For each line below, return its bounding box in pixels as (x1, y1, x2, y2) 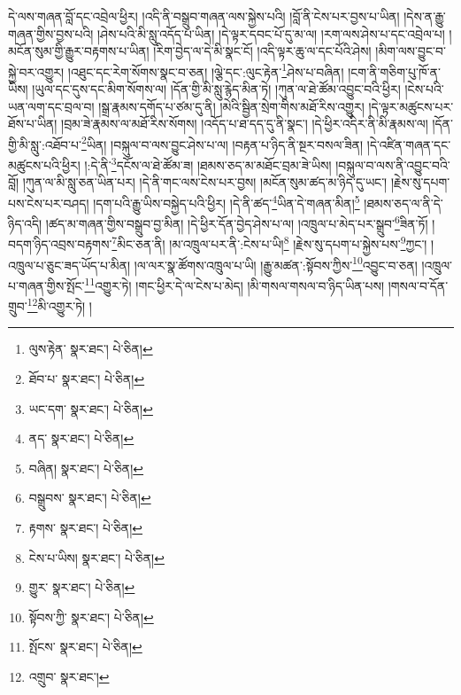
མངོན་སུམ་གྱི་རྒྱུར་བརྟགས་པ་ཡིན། (8, 42, 150, 60)
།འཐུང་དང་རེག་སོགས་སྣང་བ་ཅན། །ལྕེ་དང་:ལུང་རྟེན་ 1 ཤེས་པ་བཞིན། (67, 59, 344, 81)
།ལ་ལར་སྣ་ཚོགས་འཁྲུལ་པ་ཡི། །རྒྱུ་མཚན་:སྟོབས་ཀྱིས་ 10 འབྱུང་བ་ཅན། (134, 253, 418, 274)
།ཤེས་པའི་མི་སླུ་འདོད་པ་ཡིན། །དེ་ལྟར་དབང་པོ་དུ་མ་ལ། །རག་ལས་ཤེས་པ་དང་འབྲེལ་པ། (97, 24, 445, 43)
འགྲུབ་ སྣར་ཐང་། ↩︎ (28, 667, 110, 685)
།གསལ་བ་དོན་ (388, 276, 449, 294)
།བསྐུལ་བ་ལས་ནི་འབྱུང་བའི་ (335, 155, 450, 174)
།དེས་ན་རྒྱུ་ (403, 7, 446, 25)
